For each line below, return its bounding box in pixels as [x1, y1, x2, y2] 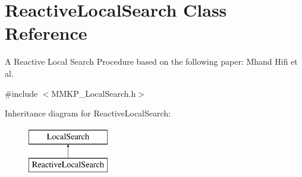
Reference [5, 21, 87, 45]
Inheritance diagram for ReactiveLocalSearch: [5, 107, 171, 119]
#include [5, 87, 38, 99]
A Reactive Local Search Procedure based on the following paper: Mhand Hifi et [5, 55, 298, 68]
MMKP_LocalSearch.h [51, 87, 136, 99]
